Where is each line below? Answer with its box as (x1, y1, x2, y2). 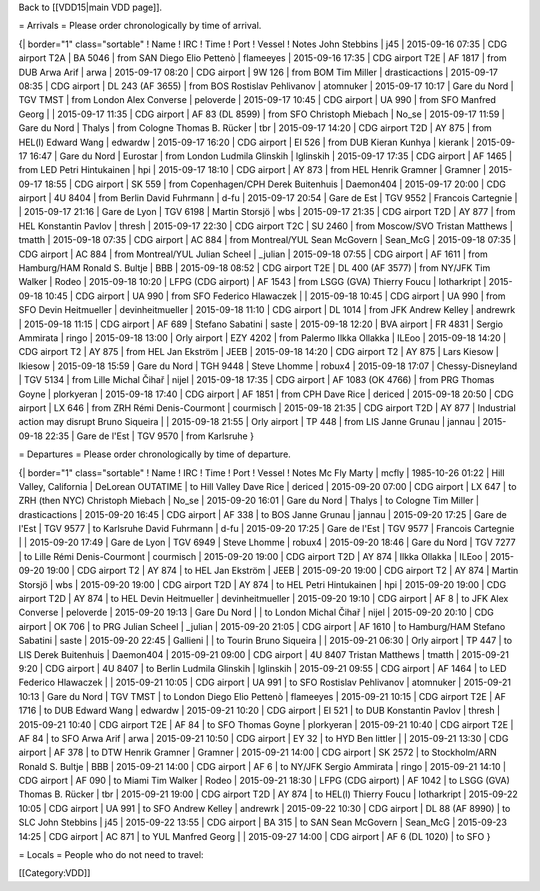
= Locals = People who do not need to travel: (18, 849, 204, 861)
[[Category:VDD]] (18, 867, 91, 879)
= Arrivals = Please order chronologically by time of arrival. (18, 20, 262, 32)
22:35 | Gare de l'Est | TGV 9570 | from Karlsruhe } (45, 430, 255, 442)
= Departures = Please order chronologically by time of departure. (18, 448, 292, 460)
